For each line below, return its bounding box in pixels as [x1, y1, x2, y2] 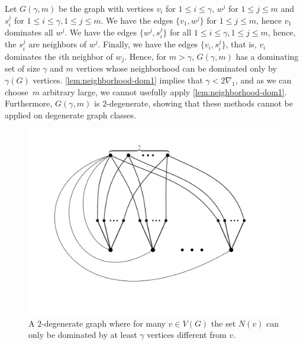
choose [5, 85, 28, 98]
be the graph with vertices [59, 2, 154, 14]
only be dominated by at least [28, 328, 137, 341]
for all [169, 26, 192, 38]
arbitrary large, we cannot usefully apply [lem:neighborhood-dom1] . [42, 85, 287, 98]
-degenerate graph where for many [41, 317, 166, 329]
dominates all [5, 26, 53, 38]
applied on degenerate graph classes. [5, 108, 136, 121]
